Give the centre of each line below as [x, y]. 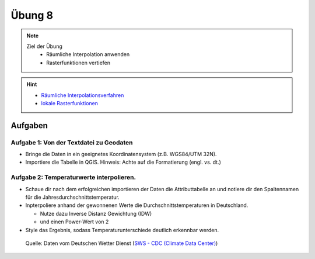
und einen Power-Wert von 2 [74, 222]
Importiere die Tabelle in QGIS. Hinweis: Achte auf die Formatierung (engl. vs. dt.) [123, 162]
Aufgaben [29, 125]
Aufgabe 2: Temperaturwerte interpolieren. [73, 177]
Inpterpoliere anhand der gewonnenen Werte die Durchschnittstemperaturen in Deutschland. [137, 205]
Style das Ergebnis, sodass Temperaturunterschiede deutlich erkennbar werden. [122, 230]
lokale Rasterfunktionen [70, 103]
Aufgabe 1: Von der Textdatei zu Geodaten [72, 142]
